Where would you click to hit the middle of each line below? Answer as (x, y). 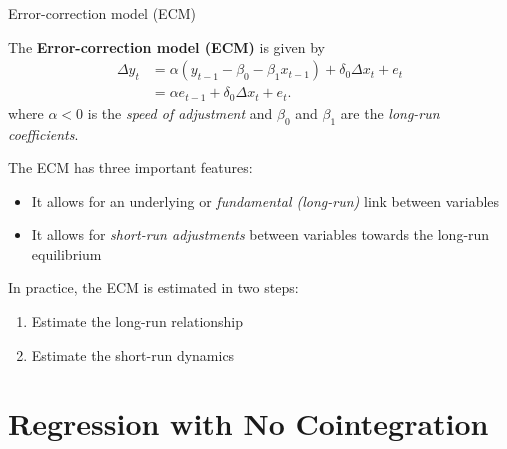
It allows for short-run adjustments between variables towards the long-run (260, 234)
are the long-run (390, 112)
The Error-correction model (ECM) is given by (166, 46)
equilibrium (66, 253)
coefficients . (43, 133)
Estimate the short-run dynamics (133, 354)
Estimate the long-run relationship (137, 321)
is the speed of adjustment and (180, 112)
